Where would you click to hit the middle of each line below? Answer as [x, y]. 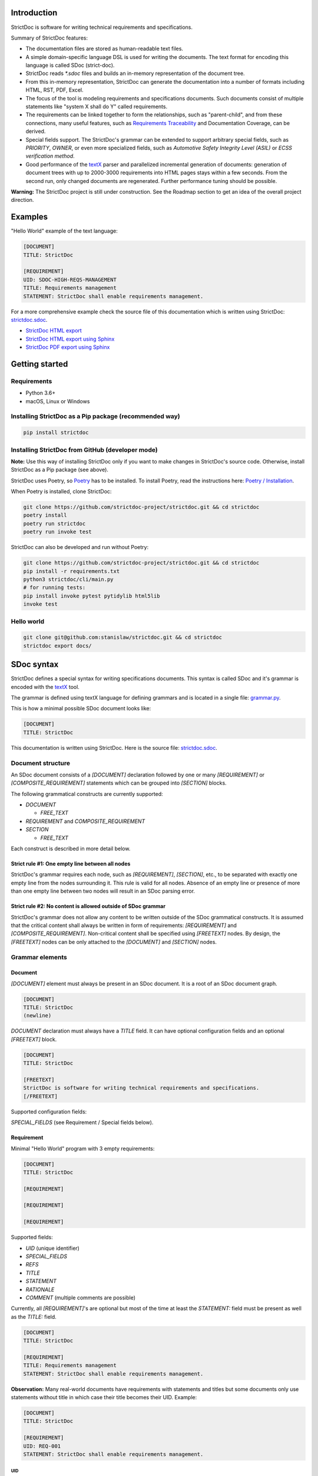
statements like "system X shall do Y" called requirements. [97, 107]
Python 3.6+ [41, 393]
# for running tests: [54, 588]
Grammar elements [39, 957]
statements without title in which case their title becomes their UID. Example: [104, 1397]
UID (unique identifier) [52, 1248]
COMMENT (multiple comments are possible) [80, 1297]
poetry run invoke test [58, 532]
